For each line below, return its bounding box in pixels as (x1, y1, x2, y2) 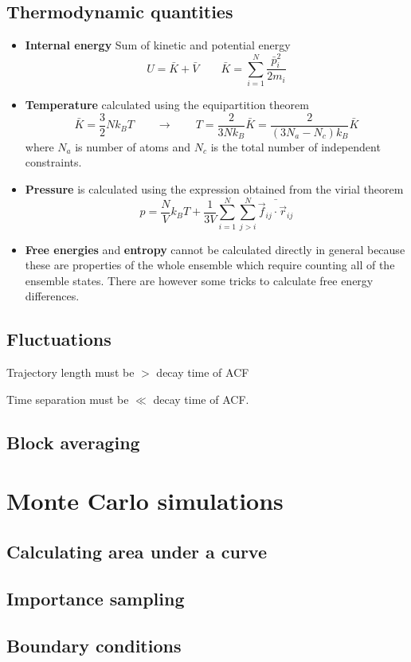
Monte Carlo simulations (6, 484, 284, 517)
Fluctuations (6, 327, 112, 351)
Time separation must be (6, 390, 129, 407)
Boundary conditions (6, 633, 182, 657)
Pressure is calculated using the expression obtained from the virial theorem (25, 180, 404, 197)
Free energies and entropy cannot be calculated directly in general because (25, 241, 405, 257)
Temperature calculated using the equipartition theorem (25, 96, 309, 113)
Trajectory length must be (6, 364, 135, 381)
